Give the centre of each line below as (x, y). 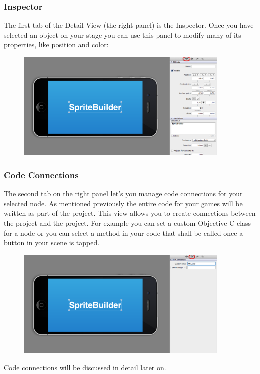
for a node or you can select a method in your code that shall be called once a (124, 232)
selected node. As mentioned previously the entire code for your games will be (123, 203)
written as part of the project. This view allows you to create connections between (130, 213)
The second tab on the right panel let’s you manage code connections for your (123, 193)
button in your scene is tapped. (52, 242)
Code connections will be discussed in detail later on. (85, 367)
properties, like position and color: (56, 45)
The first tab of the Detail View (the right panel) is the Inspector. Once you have (129, 25)
